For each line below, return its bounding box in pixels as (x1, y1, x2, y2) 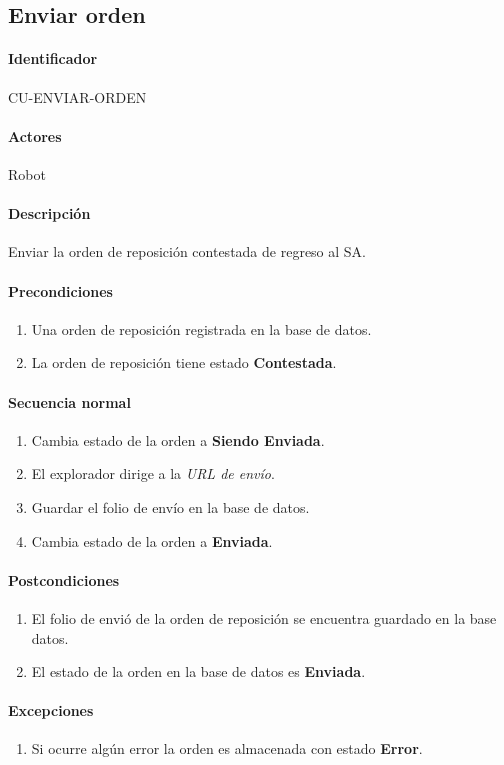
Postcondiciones (8, 569, 120, 590)
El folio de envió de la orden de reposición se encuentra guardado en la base (31, 607, 497, 628)
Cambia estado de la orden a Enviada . (31, 530, 273, 551)
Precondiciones (8, 280, 113, 301)
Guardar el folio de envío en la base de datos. (31, 496, 310, 517)
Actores (8, 125, 62, 146)
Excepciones (8, 700, 94, 721)
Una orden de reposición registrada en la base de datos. (31, 318, 372, 339)
